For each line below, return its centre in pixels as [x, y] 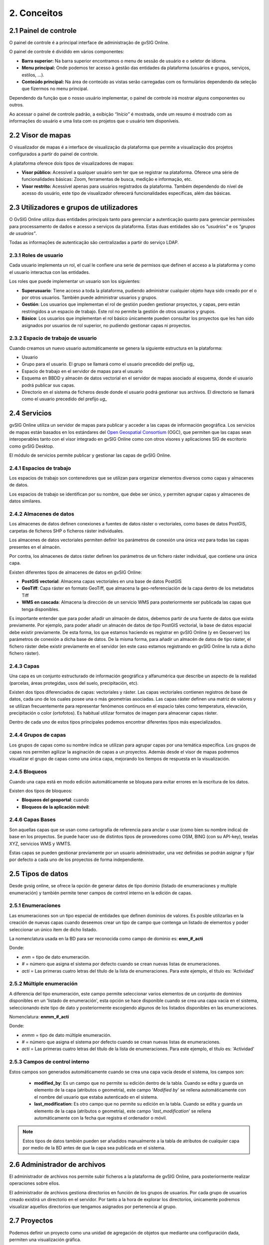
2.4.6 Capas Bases [32, 820]
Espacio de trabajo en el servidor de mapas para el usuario [82, 371]
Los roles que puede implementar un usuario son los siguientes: [75, 281]
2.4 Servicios [30, 413]
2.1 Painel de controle [43, 31]
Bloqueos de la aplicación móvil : [56, 807]
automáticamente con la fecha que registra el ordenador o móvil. [100, 1118]
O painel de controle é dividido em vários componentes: [67, 52]
